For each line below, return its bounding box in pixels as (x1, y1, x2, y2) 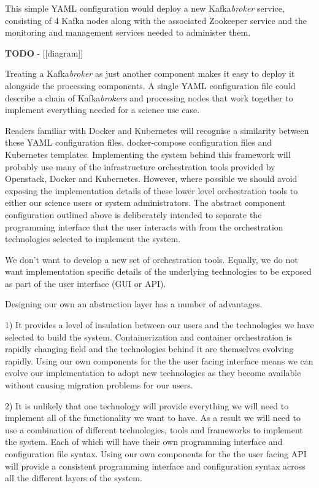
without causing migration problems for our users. (5, 379, 193, 392)
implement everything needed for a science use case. (5, 103, 200, 116)
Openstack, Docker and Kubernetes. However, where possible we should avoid (5, 172, 298, 185)
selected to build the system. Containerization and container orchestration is (5, 330, 292, 343)
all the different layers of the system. (5, 471, 142, 484)
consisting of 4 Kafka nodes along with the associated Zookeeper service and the (5, 14, 307, 26)
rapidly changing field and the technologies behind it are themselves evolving (5, 342, 294, 355)
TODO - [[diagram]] (5, 46, 83, 59)
